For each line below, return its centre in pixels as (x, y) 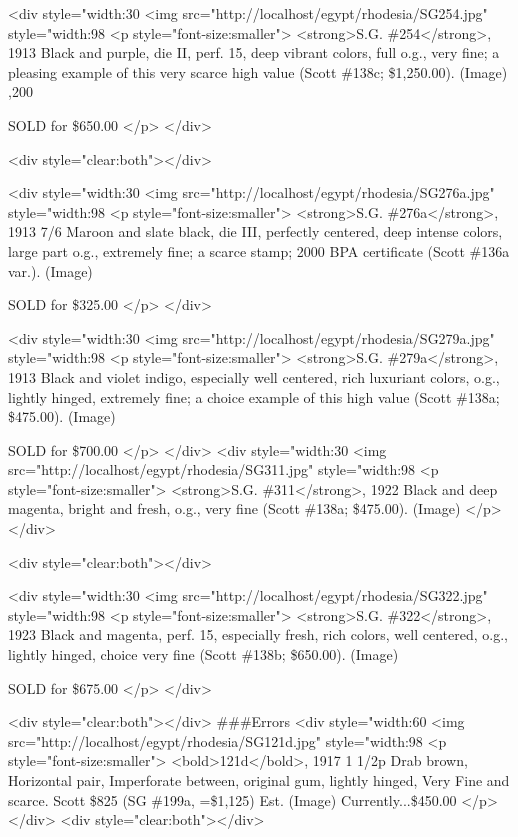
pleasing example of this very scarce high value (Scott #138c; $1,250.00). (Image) (258, 71)
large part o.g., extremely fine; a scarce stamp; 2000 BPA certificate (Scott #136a (259, 250)
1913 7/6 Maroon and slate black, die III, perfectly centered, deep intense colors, (255, 231)
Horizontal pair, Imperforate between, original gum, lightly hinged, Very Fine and (259, 780)
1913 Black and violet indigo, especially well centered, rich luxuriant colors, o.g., (254, 376)
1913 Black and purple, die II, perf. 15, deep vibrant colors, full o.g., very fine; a (254, 52)
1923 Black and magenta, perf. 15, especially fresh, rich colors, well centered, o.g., (258, 634)
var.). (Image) (50, 270)
